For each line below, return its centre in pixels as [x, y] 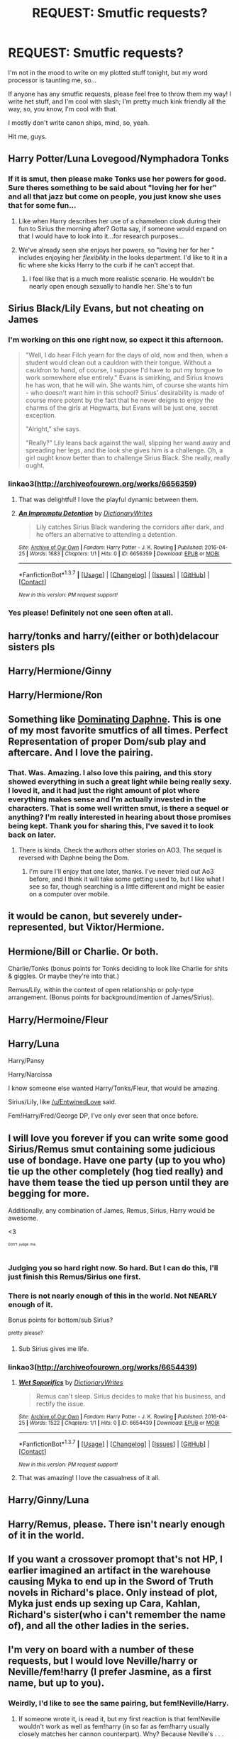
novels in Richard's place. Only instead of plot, [113, 1593]
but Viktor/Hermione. [117, 927]
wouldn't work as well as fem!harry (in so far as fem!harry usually [114, 1726]
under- [167, 916]
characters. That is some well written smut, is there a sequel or [118, 808]
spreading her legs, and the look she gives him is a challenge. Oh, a [124, 450]
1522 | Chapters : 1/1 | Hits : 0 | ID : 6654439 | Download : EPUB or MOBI [134, 1423]
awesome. [23, 1218]
